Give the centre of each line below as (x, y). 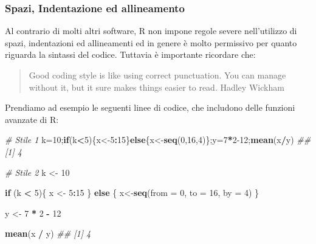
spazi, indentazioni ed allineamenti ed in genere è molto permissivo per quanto (151, 42)
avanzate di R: (32, 119)
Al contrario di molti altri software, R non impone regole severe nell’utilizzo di (151, 31)
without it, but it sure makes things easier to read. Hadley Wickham (156, 87)
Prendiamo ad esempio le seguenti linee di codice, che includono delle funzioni (150, 107)
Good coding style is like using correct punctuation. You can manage (157, 75)
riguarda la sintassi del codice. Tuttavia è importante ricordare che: (130, 54)
